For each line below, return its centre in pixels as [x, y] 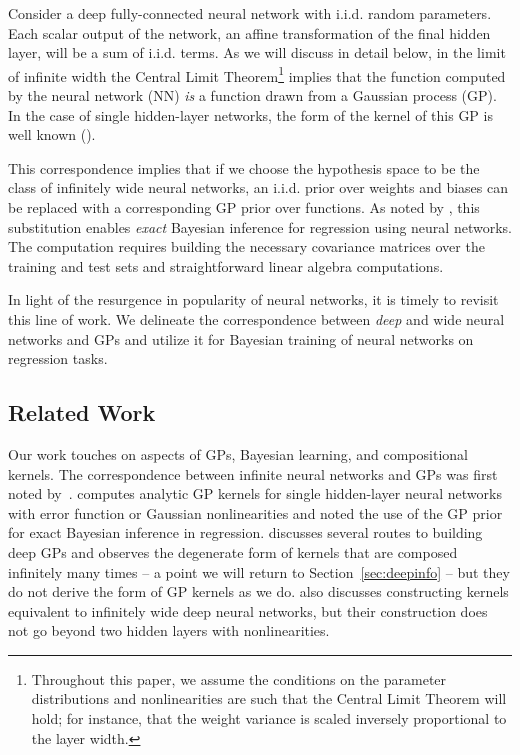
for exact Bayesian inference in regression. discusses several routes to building [245, 532]
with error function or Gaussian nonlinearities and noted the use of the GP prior [255, 512]
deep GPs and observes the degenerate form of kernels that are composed [233, 551]
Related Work [82, 412]
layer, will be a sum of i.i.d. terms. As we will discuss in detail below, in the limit [257, 52]
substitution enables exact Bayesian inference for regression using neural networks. [260, 226]
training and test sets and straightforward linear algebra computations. [226, 265]
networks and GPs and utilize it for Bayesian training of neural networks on [241, 338]
